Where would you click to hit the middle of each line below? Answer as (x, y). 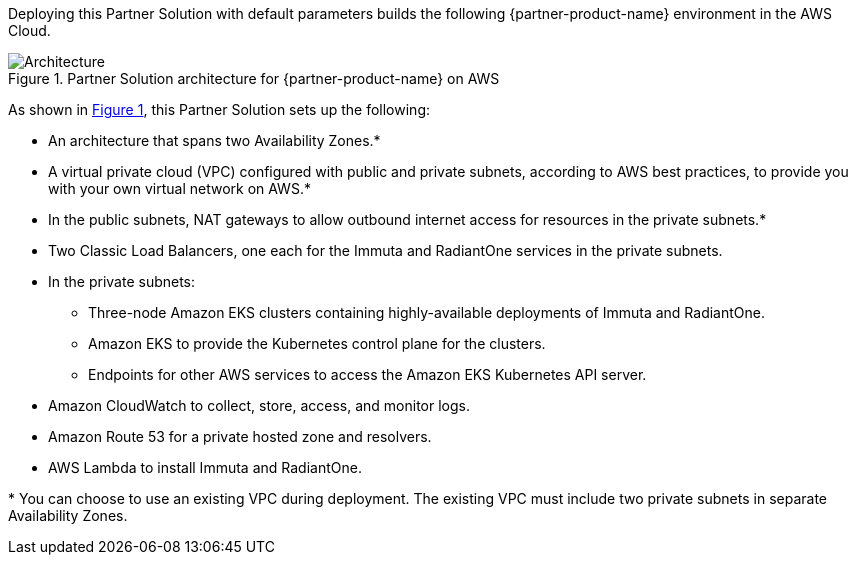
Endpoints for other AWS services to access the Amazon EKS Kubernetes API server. (367, 374)
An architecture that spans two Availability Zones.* (214, 140)
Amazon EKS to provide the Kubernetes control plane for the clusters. (317, 343)
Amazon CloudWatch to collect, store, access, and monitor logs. (259, 405)
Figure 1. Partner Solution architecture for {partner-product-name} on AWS (254, 78)
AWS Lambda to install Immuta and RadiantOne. (205, 467)
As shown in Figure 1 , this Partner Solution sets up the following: (219, 109)
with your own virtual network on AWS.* (179, 188)
